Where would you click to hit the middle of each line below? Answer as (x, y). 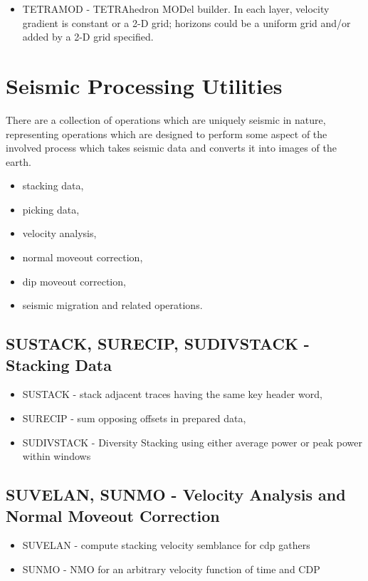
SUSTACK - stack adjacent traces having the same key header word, (172, 394)
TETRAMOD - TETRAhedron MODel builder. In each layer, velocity (176, 9)
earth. (19, 161)
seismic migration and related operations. (112, 305)
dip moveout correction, (74, 281)
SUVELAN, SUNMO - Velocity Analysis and (176, 494)
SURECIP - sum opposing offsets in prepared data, (134, 418)
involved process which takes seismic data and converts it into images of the (171, 148)
